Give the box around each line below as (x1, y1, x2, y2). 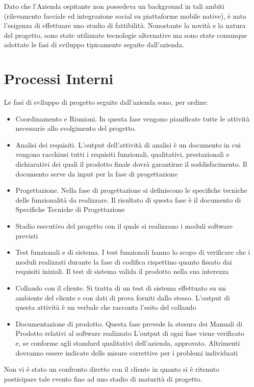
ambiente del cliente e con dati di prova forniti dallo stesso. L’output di (15, 292, 230, 302)
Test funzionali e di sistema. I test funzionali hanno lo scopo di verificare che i (15, 247, 250, 257)
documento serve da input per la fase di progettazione (15, 168, 178, 179)
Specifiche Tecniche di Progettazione (15, 204, 125, 214)
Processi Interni (4, 68, 113, 89)
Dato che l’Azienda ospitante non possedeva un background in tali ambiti (4, 1, 225, 11)
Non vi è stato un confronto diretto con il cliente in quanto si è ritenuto (4, 364, 219, 374)
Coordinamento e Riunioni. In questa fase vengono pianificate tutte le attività (15, 113, 250, 123)
